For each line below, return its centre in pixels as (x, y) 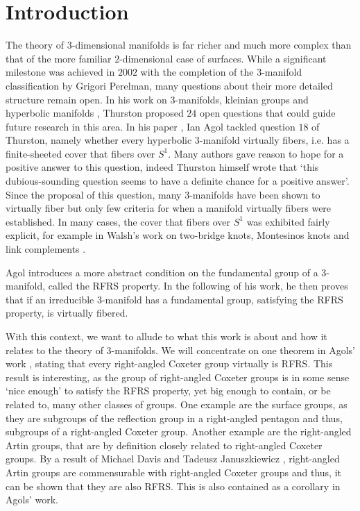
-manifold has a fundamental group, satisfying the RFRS (222, 299)
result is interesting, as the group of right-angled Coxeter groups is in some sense (178, 377)
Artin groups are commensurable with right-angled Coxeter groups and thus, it (173, 472)
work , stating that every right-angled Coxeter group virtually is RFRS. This (169, 363)
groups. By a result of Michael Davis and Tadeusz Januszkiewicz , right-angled (173, 459)
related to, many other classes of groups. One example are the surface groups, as (177, 404)
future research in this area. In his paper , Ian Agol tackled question (151, 126)
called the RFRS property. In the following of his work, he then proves (198, 286)
